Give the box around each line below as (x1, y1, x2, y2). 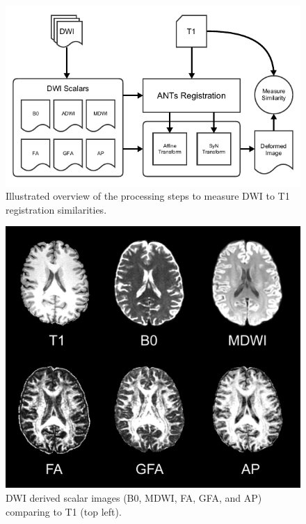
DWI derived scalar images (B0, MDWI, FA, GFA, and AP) (6, 490, 262, 505)
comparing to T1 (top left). (6, 504, 122, 518)
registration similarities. (6, 202, 107, 216)
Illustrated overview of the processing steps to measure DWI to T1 (6, 189, 290, 203)
